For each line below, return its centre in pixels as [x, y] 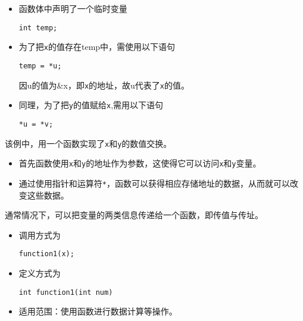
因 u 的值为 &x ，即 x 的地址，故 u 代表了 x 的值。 [104, 85]
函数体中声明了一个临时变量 [73, 8]
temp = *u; [40, 66]
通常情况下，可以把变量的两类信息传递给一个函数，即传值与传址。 [134, 215]
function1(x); [46, 254]
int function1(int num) [66, 292]
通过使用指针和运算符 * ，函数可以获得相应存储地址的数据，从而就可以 [154, 183]
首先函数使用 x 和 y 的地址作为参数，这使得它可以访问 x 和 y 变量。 [140, 163]
